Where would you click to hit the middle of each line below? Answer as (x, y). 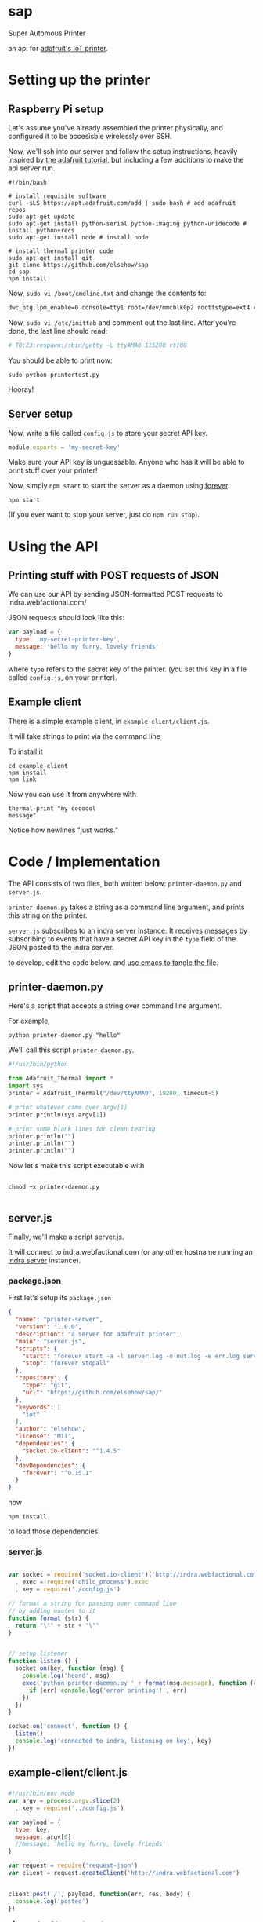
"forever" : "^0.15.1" (57, 1473)
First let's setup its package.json (60, 1298)
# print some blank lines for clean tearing (82, 1129)
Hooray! (21, 389)
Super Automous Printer (47, 33)
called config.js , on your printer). (63, 677)
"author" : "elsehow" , (50, 1429)
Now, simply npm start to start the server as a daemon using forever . (119, 486)
